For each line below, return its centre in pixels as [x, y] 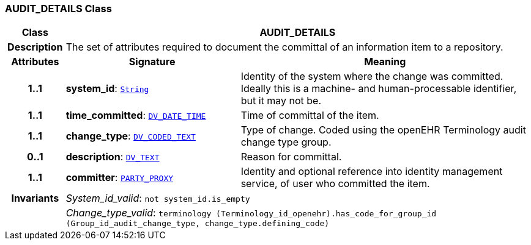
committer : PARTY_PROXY [120, 178]
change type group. [286, 142]
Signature [152, 62]
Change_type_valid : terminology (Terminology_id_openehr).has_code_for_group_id [251, 213]
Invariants [35, 198]
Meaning [385, 62]
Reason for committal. [291, 157]
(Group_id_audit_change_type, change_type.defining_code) [198, 224]
